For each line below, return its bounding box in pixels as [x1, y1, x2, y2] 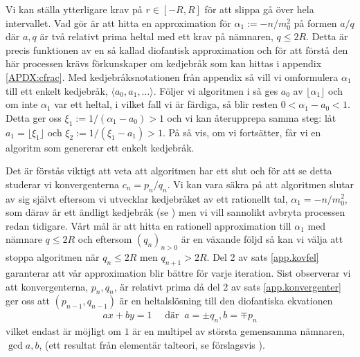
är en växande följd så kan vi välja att [181, 232, 343, 246]
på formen [294, 15, 337, 30]
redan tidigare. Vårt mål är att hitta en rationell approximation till [6, 218, 291, 232]
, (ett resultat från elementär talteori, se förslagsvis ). [39, 337, 265, 351]
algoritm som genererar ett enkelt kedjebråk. [6, 140, 195, 154]
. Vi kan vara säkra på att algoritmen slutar [167, 176, 354, 191]
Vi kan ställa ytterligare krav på [6, 2, 143, 16]
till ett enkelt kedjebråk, [6, 83, 108, 98]
